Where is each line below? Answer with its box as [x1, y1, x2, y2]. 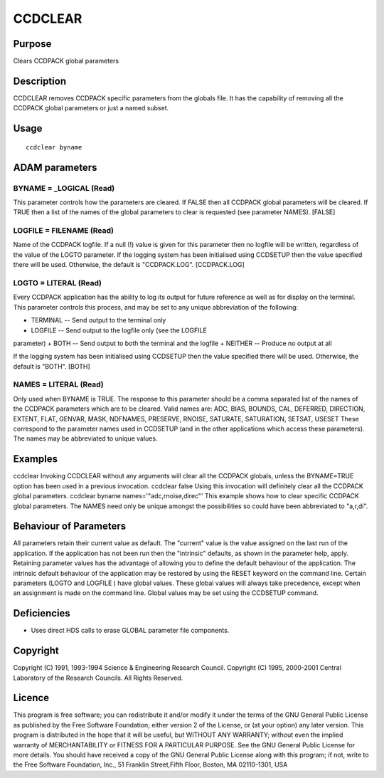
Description [13, 75, 67, 87]
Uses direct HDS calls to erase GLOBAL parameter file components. [31, 626, 230, 635]
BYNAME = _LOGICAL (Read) [13, 183, 115, 193]
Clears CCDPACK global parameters [13, 57, 119, 65]
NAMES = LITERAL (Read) [13, 379, 104, 389]
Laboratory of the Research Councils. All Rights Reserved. [13, 673, 183, 682]
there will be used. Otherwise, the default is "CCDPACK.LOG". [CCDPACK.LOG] [13, 261, 245, 269]
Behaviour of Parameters [13, 520, 127, 532]
